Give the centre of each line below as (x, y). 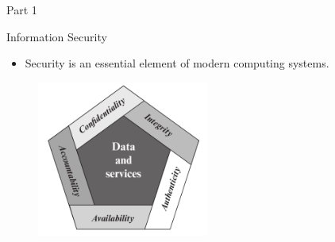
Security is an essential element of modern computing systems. (177, 63)
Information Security (57, 36)
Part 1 (22, 10)
